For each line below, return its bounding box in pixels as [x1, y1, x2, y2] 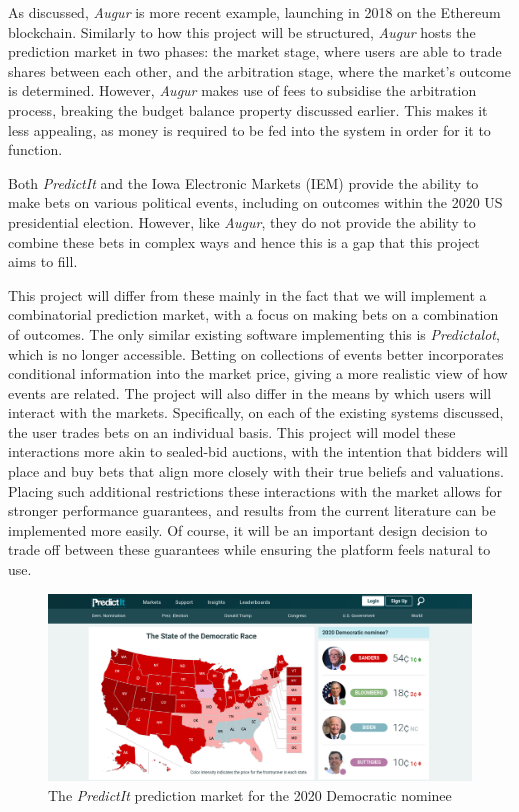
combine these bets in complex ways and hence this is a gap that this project [8, 231, 480, 252]
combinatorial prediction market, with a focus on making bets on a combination [8, 304, 499, 325]
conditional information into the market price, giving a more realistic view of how [8, 363, 508, 384]
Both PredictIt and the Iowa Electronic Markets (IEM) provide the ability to [8, 172, 479, 193]
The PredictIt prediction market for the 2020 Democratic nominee [48, 784, 452, 805]
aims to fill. [8, 251, 78, 272]
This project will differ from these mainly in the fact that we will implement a [8, 284, 487, 305]
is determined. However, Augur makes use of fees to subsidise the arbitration [8, 80, 477, 101]
